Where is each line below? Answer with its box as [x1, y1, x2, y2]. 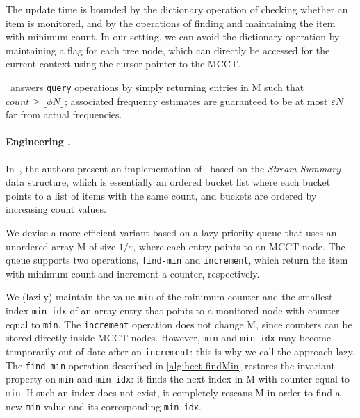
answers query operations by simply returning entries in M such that [10, 79, 304, 94]
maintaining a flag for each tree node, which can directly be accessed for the [6, 42, 330, 57]
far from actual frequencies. [6, 107, 122, 122]
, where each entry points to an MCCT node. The [133, 239, 345, 253]
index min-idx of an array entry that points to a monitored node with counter [6, 303, 340, 318]
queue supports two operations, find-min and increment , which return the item [6, 252, 348, 267]
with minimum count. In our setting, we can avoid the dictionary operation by [6, 29, 340, 44]
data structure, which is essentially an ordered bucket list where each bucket [6, 175, 331, 189]
